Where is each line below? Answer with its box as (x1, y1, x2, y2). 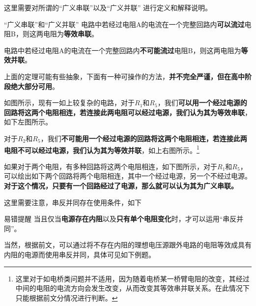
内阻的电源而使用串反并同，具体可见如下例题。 (4, 249, 155, 259)
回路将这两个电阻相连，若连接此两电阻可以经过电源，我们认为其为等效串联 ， (4, 107, 252, 117)
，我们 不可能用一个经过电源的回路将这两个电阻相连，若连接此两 (40, 133, 247, 143)
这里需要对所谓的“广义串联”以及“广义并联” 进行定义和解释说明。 (4, 2, 212, 12)
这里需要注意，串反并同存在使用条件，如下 (4, 197, 142, 207)
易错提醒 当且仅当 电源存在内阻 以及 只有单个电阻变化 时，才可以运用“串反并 (4, 214, 244, 224)
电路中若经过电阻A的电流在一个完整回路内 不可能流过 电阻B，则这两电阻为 (4, 45, 241, 55)
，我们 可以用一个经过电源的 (157, 97, 247, 108)
